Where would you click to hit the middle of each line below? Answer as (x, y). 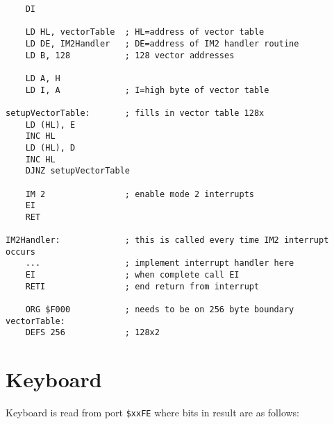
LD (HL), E (50, 125)
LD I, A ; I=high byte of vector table (147, 90)
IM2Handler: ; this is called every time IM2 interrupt (167, 240)
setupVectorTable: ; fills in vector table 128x (135, 113)
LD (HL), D (50, 147)
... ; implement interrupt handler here (160, 263)
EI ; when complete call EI (132, 275)
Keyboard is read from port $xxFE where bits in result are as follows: (153, 413)
